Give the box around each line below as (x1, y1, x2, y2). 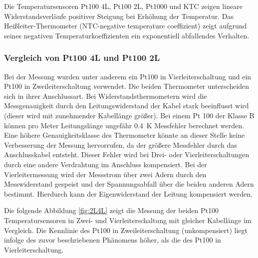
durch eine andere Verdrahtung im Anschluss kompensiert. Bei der (4, 159, 207, 169)
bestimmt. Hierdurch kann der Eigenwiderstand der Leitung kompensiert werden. (4, 188, 253, 199)
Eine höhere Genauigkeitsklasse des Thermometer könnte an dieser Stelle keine (4, 130, 245, 140)
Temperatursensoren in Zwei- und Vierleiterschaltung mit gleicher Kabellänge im (4, 215, 252, 225)
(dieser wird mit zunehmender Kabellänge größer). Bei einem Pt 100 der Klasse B (4, 110, 255, 120)
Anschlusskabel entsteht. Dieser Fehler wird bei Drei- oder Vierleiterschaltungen (4, 149, 250, 160)
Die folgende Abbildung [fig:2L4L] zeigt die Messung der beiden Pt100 (4, 205, 219, 216)
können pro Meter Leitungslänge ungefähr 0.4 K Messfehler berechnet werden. (4, 120, 244, 130)
